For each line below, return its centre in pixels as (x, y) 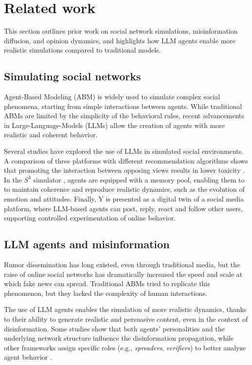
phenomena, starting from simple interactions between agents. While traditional (123, 106)
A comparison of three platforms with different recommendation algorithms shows (126, 160)
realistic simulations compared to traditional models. (82, 50)
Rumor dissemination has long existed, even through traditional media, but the (122, 265)
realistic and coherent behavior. (51, 135)
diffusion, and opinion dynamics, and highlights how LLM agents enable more (120, 40)
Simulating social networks (72, 76)
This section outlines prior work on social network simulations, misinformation (121, 31)
